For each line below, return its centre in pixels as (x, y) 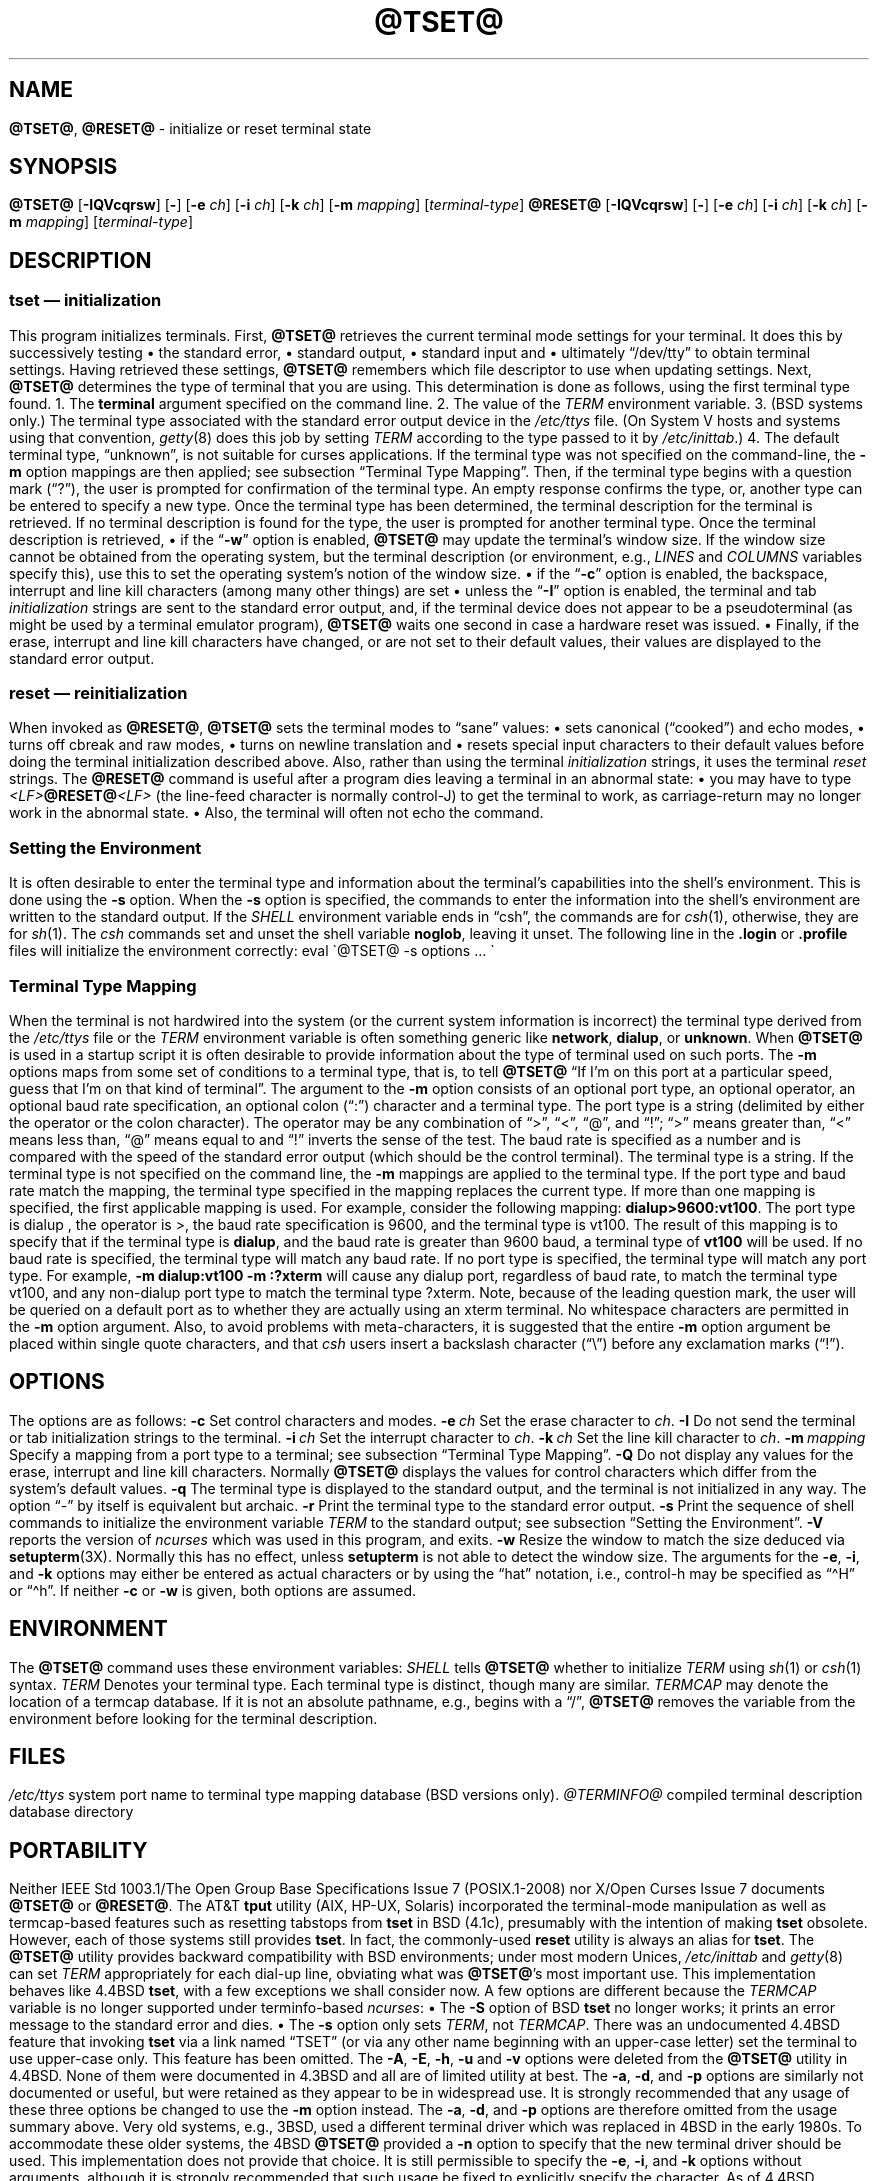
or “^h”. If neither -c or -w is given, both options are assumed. (213, 1590)
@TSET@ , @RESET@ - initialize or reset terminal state (190, 128)
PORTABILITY (78, 1850)
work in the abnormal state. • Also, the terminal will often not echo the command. (276, 813)
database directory (71, 1812)
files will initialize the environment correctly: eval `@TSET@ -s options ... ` (252, 951)
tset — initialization (85, 300)
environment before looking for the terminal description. (193, 1718)
